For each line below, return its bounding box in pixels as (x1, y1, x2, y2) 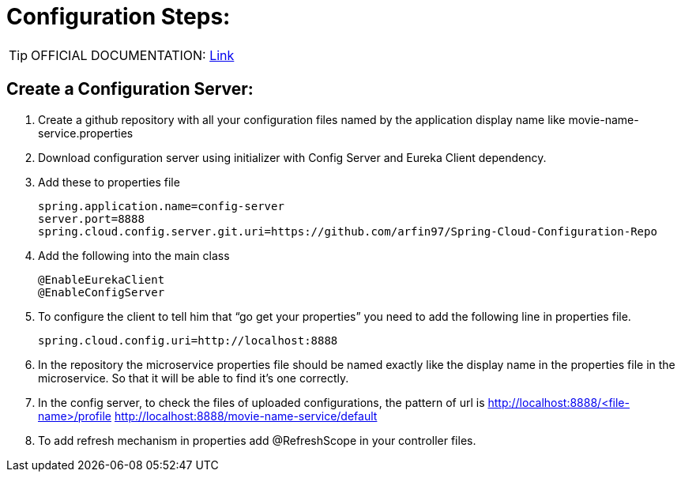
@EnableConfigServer (38, 285, 165, 299)
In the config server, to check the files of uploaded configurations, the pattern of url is (38, 395, 485, 409)
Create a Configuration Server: (6, 79, 254, 100)
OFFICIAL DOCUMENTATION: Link (31, 47, 235, 63)
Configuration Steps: (6, 3, 231, 30)
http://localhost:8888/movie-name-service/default (114, 408, 378, 423)
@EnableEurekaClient (38, 273, 165, 286)
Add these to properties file (38, 175, 180, 189)
